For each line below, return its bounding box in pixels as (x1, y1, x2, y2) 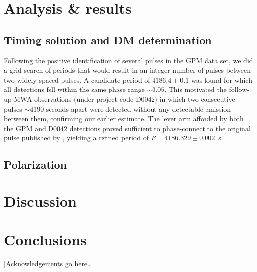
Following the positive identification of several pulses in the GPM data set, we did (4, 55, 253, 65)
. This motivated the (164, 84, 227, 94)
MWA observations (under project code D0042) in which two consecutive (14, 93, 235, 104)
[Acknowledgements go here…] (4, 258, 94, 269)
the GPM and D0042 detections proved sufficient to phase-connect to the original (4, 123, 251, 133)
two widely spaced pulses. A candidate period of (4, 74, 150, 85)
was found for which (191, 74, 252, 85)
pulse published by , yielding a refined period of (4, 133, 149, 143)
